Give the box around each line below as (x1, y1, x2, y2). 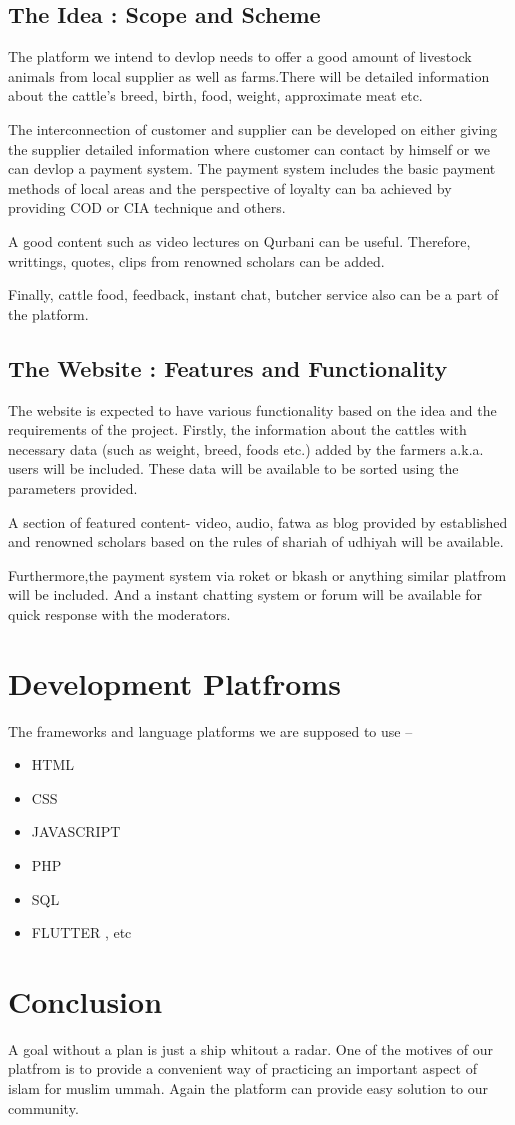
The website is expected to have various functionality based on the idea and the (8, 399, 497, 420)
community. (8, 1097, 79, 1118)
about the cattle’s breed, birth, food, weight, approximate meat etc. (8, 85, 423, 106)
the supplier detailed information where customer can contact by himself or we (8, 138, 490, 159)
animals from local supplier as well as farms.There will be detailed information (8, 65, 490, 86)
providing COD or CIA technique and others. (8, 197, 286, 218)
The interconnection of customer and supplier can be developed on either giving (8, 118, 498, 139)
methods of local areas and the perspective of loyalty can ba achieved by (8, 177, 452, 198)
